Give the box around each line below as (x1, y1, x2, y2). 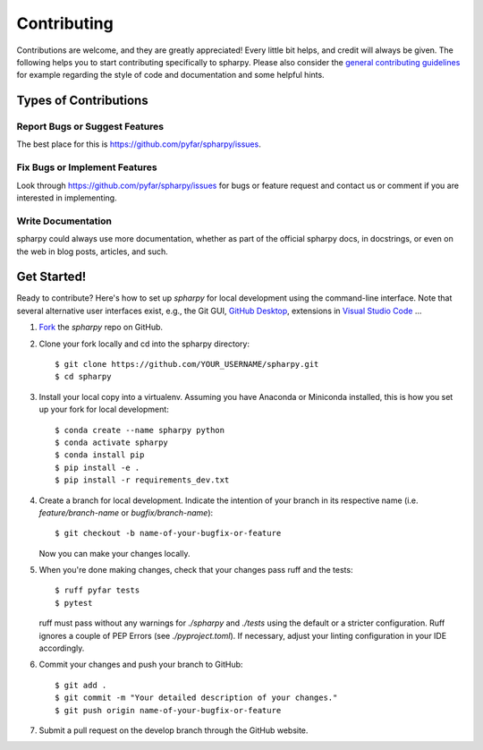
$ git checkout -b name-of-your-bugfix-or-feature (55, 528, 282, 539)
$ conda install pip (55, 450, 145, 460)
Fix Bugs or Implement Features (16, 161, 157, 174)
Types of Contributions (16, 93, 148, 108)
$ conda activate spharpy (55, 437, 169, 447)
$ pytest (55, 598, 93, 608)
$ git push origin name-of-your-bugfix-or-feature (55, 705, 282, 715)
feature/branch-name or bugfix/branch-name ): (38, 507, 214, 518)
